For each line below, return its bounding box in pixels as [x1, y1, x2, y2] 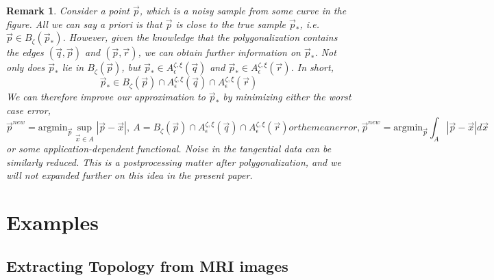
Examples [6, 208, 99, 236]
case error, [6, 102, 51, 117]
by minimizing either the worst [223, 89, 351, 104]
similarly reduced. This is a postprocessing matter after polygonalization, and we [6, 154, 342, 169]
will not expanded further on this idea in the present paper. [6, 168, 253, 182]
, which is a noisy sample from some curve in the [139, 3, 347, 17]
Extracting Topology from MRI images [6, 255, 288, 276]
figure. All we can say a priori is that [6, 16, 162, 31]
